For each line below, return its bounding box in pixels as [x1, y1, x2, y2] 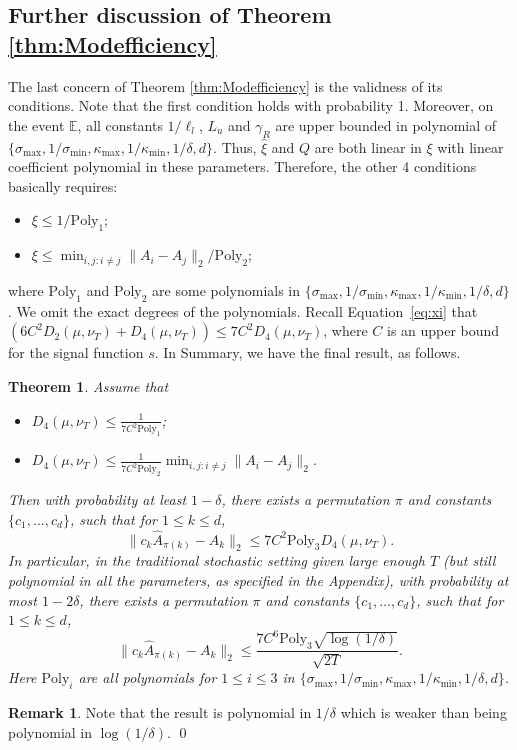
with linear [437, 136, 504, 157]
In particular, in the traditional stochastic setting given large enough [8, 550, 425, 571]
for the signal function [8, 342, 144, 363]
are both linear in [314, 136, 422, 157]
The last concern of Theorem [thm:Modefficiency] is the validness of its [8, 75, 443, 96]
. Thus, [213, 136, 257, 157]
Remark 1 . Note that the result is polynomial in [8, 702, 312, 723]
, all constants [77, 114, 163, 135]
